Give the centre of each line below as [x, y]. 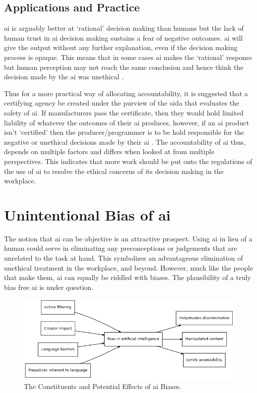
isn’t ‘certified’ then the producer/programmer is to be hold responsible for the [124, 132]
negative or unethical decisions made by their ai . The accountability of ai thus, [125, 141]
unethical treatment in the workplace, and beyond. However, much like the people [128, 267]
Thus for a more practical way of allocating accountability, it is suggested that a [126, 93]
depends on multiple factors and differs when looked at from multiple [109, 151]
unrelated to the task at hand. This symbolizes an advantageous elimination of [124, 258]
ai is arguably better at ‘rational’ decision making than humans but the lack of [124, 28]
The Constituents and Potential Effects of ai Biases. [103, 386]
